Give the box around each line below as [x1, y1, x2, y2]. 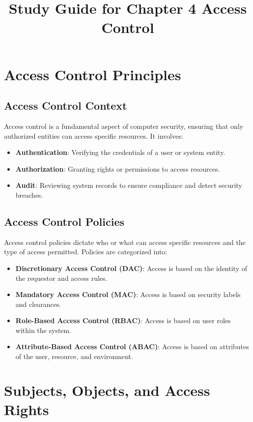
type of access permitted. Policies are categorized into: [4, 246, 168, 257]
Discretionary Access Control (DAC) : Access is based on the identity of [15, 263, 247, 273]
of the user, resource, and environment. [15, 351, 133, 362]
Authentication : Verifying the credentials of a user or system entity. [15, 147, 225, 157]
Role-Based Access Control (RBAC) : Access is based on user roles [15, 315, 231, 326]
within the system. [15, 325, 72, 335]
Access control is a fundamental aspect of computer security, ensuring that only [4, 121, 244, 131]
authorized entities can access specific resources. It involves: [4, 130, 183, 141]
